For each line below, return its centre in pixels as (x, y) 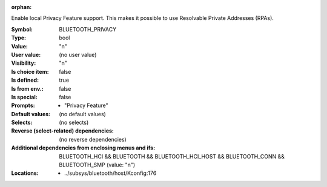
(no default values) (82, 114)
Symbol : (22, 29)
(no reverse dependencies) (93, 139)
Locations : (25, 173)
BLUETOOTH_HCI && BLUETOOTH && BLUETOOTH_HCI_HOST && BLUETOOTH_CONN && (172, 156)
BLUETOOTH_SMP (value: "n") (97, 165)
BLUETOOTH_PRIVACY (88, 29)
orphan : (21, 7)
